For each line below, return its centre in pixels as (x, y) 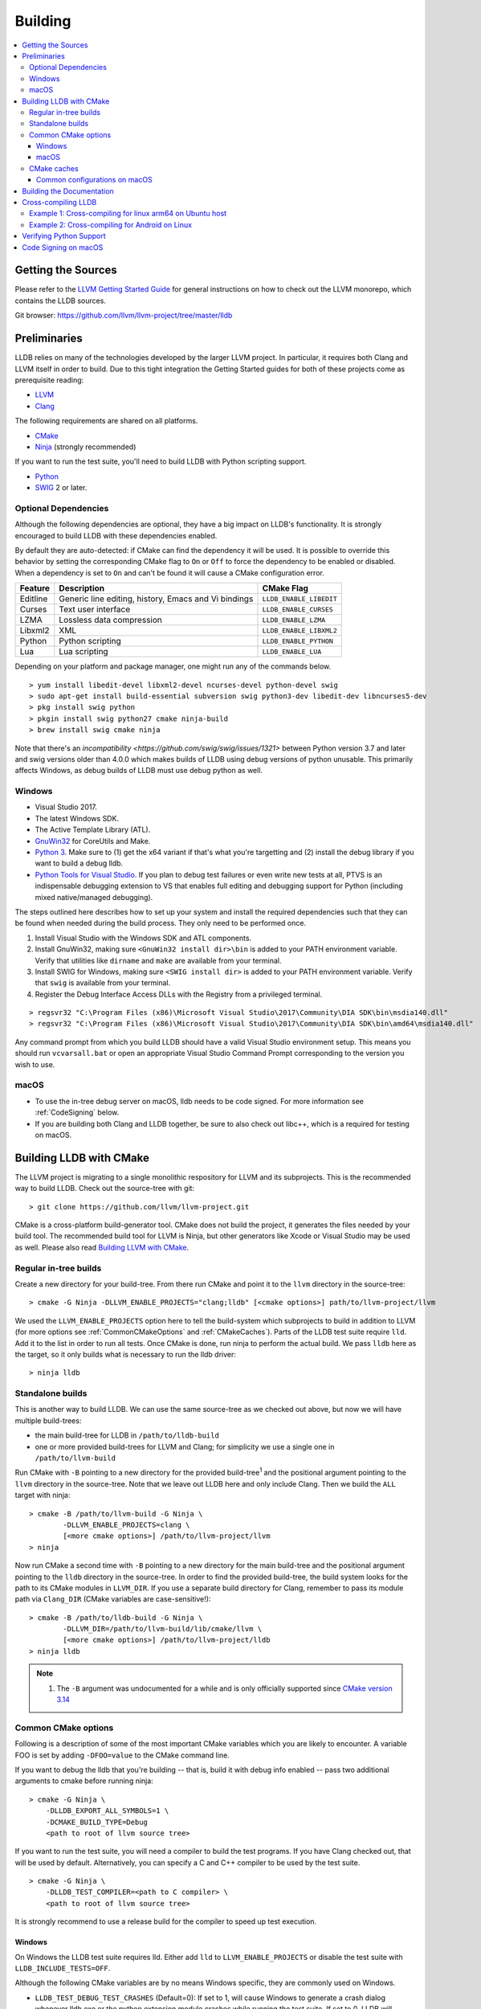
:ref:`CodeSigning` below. (77, 1112)
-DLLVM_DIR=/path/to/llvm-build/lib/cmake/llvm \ (163, 1629)
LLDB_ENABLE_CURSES (298, 610)
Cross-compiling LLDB (59, 203)
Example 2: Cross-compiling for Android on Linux (111, 224)
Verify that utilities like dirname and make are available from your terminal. (158, 960)
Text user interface (95, 609)
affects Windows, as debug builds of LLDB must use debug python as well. (139, 771)
